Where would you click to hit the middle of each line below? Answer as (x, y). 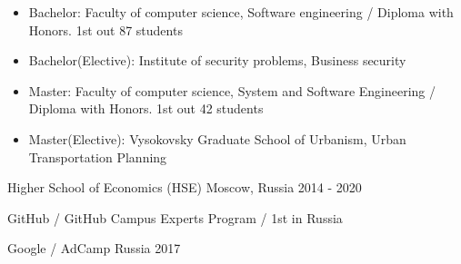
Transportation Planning (98, 156)
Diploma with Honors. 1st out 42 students (146, 108)
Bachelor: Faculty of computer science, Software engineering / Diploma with (241, 12)
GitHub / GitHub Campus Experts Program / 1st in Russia (175, 217)
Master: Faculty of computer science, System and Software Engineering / (232, 90)
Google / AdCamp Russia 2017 (94, 248)
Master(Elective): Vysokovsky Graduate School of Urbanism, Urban (217, 138)
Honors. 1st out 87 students (105, 29)
